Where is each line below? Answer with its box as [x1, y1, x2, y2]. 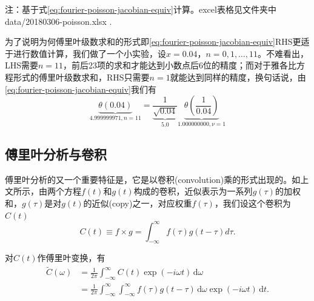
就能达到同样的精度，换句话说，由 [170, 70, 306, 83]
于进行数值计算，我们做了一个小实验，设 [5, 47, 166, 59]
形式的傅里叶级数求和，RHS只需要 [13, 70, 150, 83]
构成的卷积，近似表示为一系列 [133, 185, 253, 197]
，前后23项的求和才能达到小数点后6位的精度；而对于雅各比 [63, 59, 297, 71]
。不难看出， [258, 47, 309, 59]
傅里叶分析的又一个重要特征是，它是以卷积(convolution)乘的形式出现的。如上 [5, 173, 309, 185]
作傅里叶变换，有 [37, 251, 105, 264]
